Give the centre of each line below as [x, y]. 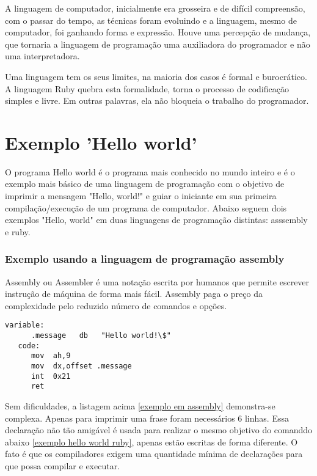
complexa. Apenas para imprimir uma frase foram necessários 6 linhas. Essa [147, 418]
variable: [25, 325]
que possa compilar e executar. [63, 466]
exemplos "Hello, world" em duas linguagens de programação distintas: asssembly [156, 220]
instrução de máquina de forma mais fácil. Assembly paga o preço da [134, 294]
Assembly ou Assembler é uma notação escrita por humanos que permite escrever [157, 281]
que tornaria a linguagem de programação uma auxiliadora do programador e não [158, 44]
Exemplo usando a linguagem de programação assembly [145, 259]
